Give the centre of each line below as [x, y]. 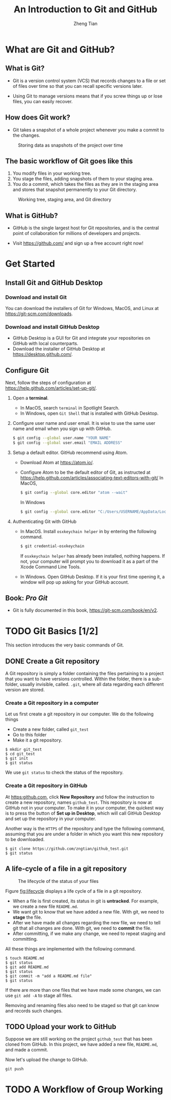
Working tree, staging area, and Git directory [65, 200]
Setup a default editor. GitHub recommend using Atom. [70, 452]
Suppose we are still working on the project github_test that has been [79, 1039]
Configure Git [27, 370]
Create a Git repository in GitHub [46, 786]
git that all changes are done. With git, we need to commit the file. [82, 928]
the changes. [26, 135]
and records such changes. [34, 1011]
